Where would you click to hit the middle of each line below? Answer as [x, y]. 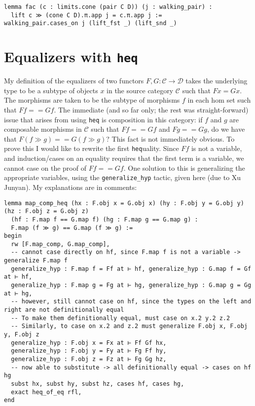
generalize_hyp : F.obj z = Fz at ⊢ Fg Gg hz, [89, 359]
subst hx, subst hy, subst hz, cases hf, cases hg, [98, 384]
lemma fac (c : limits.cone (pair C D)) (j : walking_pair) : [108, 7]
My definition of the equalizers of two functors [74, 81]
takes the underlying [217, 81]
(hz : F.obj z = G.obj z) [46, 211]
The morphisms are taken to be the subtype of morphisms [92, 100]
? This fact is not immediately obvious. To [170, 138]
